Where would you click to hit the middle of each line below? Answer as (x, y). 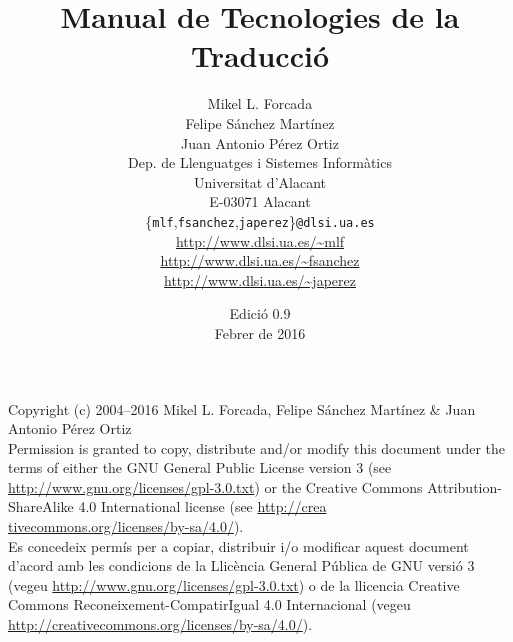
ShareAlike (41, 506)
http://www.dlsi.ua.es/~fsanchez (260, 260)
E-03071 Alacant (260, 201)
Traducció (260, 55)
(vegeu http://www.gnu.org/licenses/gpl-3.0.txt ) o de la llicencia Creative (234, 584)
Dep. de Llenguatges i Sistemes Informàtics (260, 162)
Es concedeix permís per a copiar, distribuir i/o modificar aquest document (238, 545)
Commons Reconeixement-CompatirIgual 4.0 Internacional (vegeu (209, 604)
